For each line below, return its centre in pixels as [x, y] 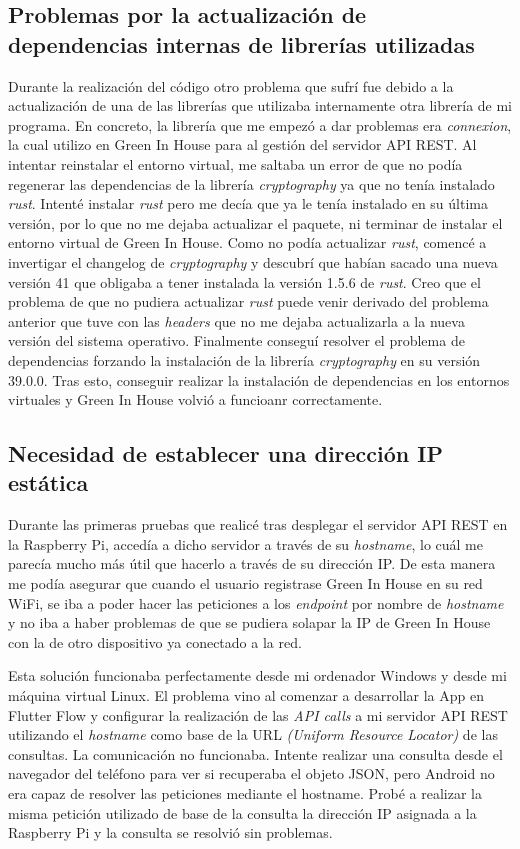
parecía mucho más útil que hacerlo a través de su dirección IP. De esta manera [252, 563]
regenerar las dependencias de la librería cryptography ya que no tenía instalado [251, 183]
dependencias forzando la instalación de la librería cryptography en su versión [244, 359]
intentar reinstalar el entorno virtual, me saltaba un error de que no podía [235, 163]
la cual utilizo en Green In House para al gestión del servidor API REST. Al [242, 144]
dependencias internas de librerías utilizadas [241, 43]
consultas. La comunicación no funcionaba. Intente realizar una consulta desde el [255, 753]
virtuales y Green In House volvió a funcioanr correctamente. [195, 399]
